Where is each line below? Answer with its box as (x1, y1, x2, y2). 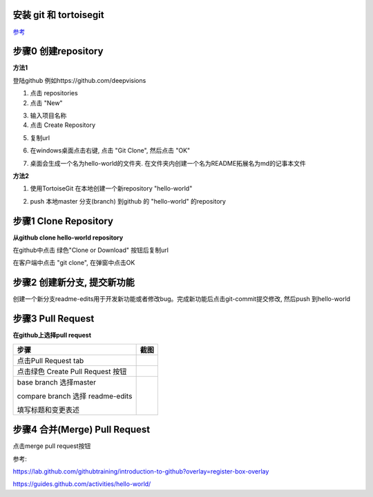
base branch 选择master (17, 377, 97, 387)
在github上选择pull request (12, 331, 92, 340)
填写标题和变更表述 (17, 405, 79, 414)
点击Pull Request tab (17, 355, 84, 365)
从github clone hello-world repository (12, 233, 124, 242)
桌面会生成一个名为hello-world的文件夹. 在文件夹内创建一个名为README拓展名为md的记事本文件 (30, 159, 307, 167)
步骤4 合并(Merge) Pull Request (12, 424, 151, 436)
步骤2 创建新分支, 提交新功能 (12, 277, 135, 289)
